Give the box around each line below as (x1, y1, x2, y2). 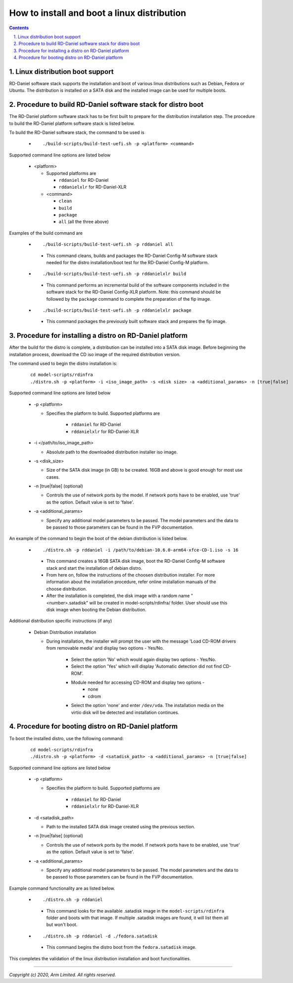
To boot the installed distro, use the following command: (9, 735, 124, 741)
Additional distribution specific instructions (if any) (9, 618, 112, 624)
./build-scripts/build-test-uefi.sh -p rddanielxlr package (43, 307, 192, 313)
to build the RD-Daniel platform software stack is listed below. (9, 120, 135, 126)
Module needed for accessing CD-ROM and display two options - (71, 679, 205, 686)
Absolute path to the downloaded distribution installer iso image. (46, 449, 178, 455)
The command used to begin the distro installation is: (9, 360, 117, 366)
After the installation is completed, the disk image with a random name (46, 593, 190, 599)
